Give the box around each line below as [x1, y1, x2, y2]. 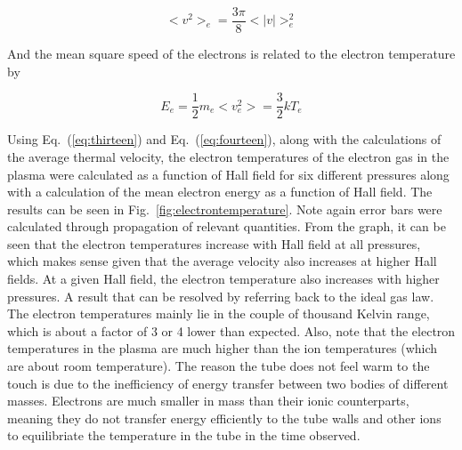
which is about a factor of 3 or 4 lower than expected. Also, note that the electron [7, 321, 456, 340]
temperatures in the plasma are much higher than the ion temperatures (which [7, 339, 438, 358]
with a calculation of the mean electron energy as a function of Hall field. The [7, 182, 433, 201]
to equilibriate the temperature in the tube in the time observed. [7, 426, 361, 445]
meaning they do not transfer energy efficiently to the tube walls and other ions [7, 408, 442, 427]
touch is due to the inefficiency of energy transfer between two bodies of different [7, 374, 449, 392]
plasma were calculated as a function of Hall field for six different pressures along [7, 165, 450, 183]
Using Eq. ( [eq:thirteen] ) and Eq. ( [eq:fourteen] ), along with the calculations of [7, 130, 442, 149]
